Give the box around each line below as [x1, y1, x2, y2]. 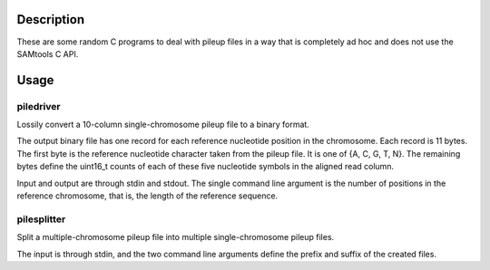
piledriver [16, 100, 61, 112]
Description [16, 12, 85, 27]
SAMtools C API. [16, 48, 79, 59]
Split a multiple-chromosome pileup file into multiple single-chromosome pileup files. [16, 232, 335, 243]
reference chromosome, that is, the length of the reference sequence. [16, 190, 279, 201]
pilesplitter [16, 213, 66, 226]
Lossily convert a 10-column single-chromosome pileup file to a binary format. [16, 119, 310, 130]
